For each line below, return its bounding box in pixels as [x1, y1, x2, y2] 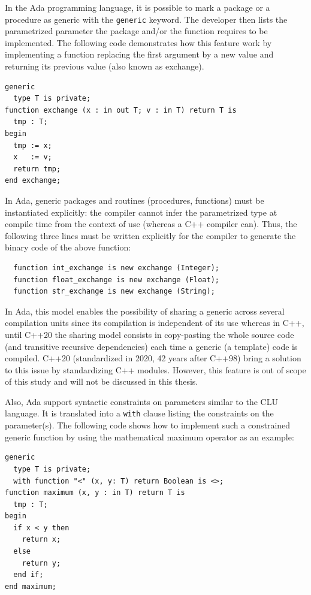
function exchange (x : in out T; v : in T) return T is [5, 105, 237, 114]
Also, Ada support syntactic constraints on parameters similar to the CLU [5, 395, 278, 407]
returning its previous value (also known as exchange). [5, 60, 204, 73]
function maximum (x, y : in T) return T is [5, 488, 185, 497]
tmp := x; [13, 141, 52, 150]
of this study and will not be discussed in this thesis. [5, 375, 198, 388]
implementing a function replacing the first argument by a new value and [5, 48, 274, 61]
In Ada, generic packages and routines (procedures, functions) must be [5, 194, 264, 206]
